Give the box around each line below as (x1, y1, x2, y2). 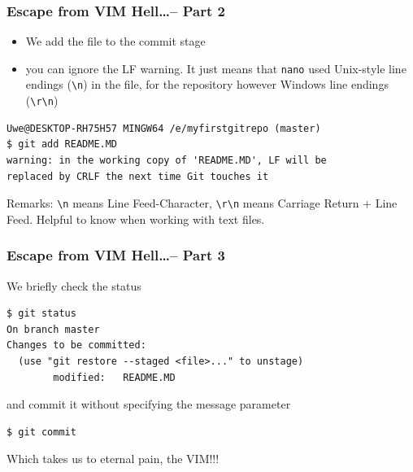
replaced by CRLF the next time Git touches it (7, 170, 269, 182)
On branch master (7, 323, 100, 335)
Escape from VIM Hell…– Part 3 (7, 245, 225, 265)
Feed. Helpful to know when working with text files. (7, 210, 265, 227)
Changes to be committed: (7, 339, 146, 352)
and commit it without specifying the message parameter (7, 396, 291, 413)
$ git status (7, 308, 76, 320)
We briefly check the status (7, 277, 141, 294)
